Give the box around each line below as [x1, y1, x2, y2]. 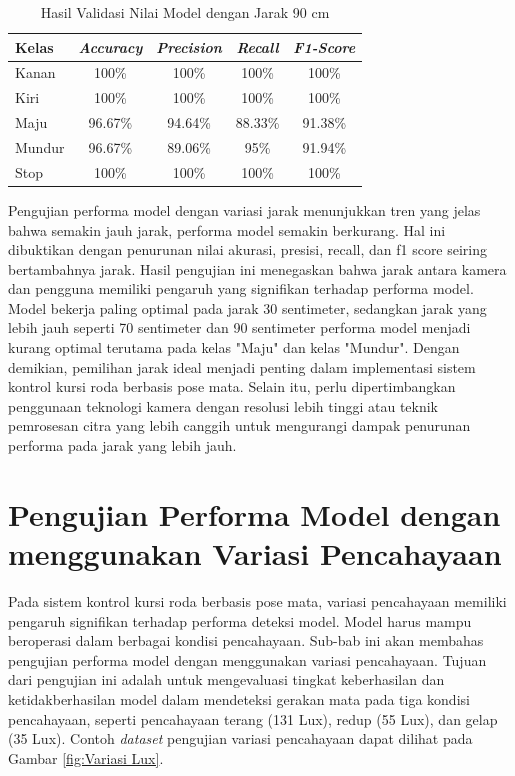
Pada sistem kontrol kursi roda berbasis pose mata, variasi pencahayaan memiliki [8, 590, 507, 611]
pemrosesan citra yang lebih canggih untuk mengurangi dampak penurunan [8, 415, 471, 436]
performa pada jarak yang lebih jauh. [8, 435, 237, 456]
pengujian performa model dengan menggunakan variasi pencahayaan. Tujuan [8, 649, 487, 670]
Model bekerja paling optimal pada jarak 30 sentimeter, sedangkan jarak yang [8, 297, 487, 318]
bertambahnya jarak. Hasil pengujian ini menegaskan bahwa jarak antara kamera [8, 258, 507, 279]
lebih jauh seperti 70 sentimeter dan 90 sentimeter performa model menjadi [8, 317, 471, 338]
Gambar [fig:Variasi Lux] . [8, 747, 164, 768]
